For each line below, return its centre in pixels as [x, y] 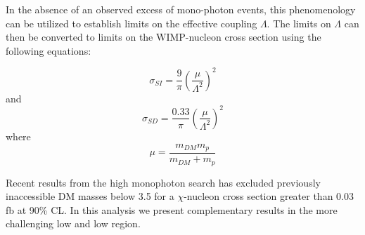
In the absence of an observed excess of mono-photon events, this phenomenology [181, 9]
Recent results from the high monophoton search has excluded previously [163, 182]
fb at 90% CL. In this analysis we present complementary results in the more [172, 209]
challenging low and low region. [73, 223]
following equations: [49, 50]
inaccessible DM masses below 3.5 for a [90, 196]
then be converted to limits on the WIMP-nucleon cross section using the [164, 37]
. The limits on [299, 23]
